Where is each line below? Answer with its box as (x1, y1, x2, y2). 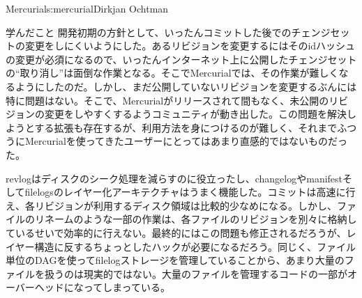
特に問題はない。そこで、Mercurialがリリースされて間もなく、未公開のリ (6, 93, 339, 107)
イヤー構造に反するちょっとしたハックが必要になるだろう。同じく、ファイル (6, 239, 356, 253)
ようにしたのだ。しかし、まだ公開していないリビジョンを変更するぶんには (15, 79, 357, 93)
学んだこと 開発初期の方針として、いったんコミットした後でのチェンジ (6, 24, 331, 39)
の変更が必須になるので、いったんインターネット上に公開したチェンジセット (6, 52, 357, 66)
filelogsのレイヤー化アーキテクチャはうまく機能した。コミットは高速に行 (24, 185, 356, 199)
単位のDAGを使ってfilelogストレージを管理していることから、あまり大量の (6, 253, 345, 267)
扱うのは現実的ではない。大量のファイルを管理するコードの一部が (44, 266, 347, 281)
